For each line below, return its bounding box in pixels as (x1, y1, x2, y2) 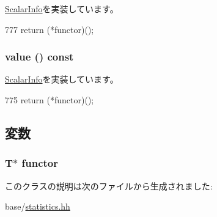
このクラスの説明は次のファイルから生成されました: (5, 179, 213, 192)
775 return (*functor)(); (5, 94, 94, 106)
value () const (5, 49, 74, 64)
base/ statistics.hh (5, 200, 70, 213)
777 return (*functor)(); (5, 23, 94, 35)
